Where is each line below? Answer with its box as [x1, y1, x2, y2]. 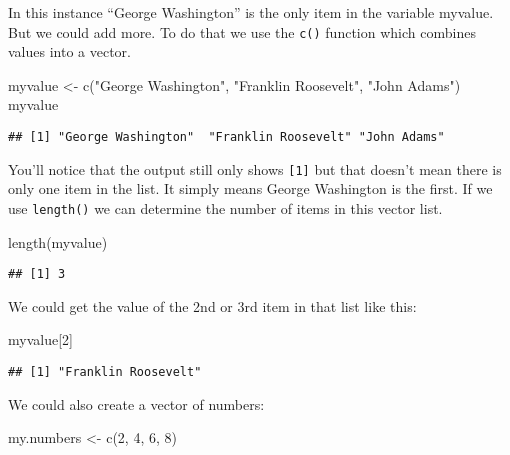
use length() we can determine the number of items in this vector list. [8, 197, 443, 218]
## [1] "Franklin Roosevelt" [8, 365, 202, 380]
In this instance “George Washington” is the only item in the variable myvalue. [8, 2, 494, 22]
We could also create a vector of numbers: [8, 393, 265, 414]
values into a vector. [8, 41, 131, 62]
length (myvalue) [8, 231, 108, 252]
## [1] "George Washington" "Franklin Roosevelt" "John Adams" [8, 130, 445, 145]
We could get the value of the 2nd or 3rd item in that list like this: [8, 295, 417, 316]
